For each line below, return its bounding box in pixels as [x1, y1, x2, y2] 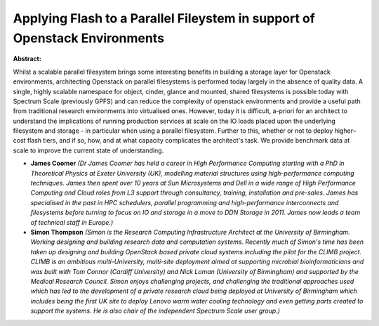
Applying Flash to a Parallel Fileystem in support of [13, 11, 315, 26]
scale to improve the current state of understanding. [13, 146, 164, 155]
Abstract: [13, 55, 41, 63]
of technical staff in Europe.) [30, 218, 114, 226]
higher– [334, 126, 357, 135]
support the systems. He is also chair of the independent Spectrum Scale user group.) [30, 306, 281, 315]
